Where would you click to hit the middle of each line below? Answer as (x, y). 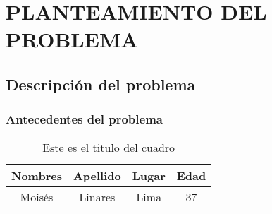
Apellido (97, 175)
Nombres (37, 175)
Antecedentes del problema (84, 119)
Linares (97, 196)
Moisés (37, 196)
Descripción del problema (101, 84)
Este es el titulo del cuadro (109, 147)
